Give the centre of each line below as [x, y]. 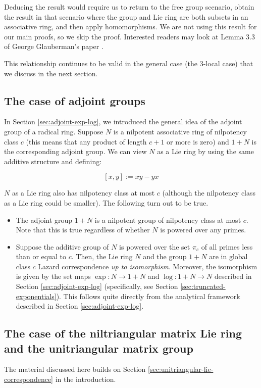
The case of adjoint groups [75, 100]
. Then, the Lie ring [102, 256]
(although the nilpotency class [209, 193]
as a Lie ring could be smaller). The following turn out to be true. [106, 202]
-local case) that [228, 63]
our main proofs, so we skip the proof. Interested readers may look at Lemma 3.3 [129, 36]
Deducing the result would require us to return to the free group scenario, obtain [129, 7]
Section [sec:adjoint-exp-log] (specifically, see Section [97, 286]
